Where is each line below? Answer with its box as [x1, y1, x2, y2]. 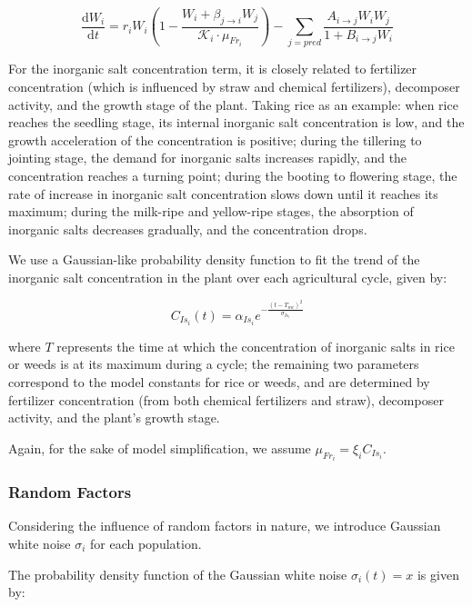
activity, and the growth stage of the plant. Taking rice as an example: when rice [8, 95, 458, 114]
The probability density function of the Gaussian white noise [8, 564, 347, 583]
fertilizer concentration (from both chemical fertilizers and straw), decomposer [8, 390, 444, 409]
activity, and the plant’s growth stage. [8, 408, 220, 427]
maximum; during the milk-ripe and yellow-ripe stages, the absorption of [8, 202, 414, 221]
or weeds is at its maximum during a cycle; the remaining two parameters [8, 354, 419, 373]
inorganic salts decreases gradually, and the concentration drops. [8, 219, 367, 238]
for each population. [90, 533, 202, 552]
